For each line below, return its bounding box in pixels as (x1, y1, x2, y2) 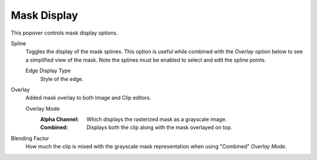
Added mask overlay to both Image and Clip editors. (25, 94, 151, 101)
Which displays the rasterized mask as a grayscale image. (86, 116, 227, 123)
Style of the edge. (40, 75, 84, 82)
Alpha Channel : (40, 116, 79, 123)
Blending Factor (11, 135, 49, 142)
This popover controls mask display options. (11, 29, 118, 36)
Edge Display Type (25, 67, 71, 74)
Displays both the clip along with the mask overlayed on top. (86, 124, 232, 131)
